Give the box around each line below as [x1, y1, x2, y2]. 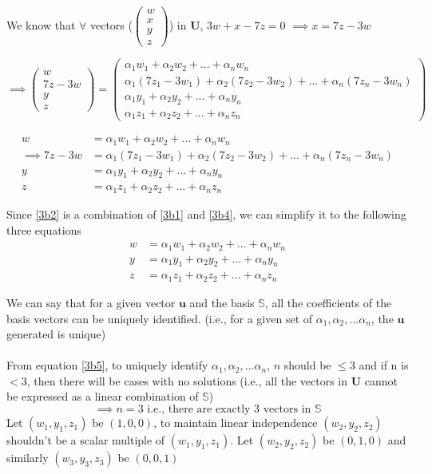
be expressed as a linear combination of [6, 388, 199, 405]
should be [283, 357, 331, 373]
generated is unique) [6, 326, 106, 342]
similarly [6, 449, 49, 466]
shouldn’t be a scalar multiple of [6, 432, 165, 448]
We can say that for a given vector [6, 294, 176, 310]
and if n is [359, 357, 409, 373]
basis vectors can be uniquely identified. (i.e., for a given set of [6, 310, 313, 326]
